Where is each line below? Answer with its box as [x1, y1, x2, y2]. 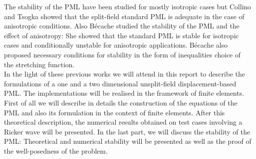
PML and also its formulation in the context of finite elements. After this [4, 107, 225, 117]
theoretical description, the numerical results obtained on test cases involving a [4, 117, 242, 127]
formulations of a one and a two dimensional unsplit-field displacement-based [4, 78, 236, 88]
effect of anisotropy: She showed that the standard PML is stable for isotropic [4, 30, 239, 40]
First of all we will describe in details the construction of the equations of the [4, 97, 237, 107]
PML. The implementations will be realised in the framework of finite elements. [4, 88, 244, 98]
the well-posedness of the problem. [4, 145, 108, 156]
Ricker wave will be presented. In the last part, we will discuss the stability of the [4, 126, 251, 136]
